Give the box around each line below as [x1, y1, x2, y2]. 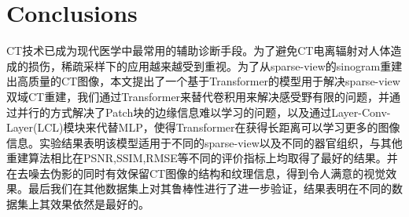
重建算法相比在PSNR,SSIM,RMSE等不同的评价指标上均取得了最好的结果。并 [6, 150, 398, 166]
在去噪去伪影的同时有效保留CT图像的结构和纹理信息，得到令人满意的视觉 [6, 165, 386, 181]
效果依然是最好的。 [50, 196, 149, 212]
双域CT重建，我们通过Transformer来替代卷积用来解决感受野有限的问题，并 [6, 88, 390, 104]
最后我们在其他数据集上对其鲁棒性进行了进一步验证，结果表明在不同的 [28, 180, 392, 197]
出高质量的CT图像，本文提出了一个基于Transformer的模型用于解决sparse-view [6, 73, 400, 89]
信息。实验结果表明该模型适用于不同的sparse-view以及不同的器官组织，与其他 [6, 134, 403, 150]
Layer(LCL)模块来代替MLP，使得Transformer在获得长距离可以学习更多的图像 [6, 119, 400, 136]
